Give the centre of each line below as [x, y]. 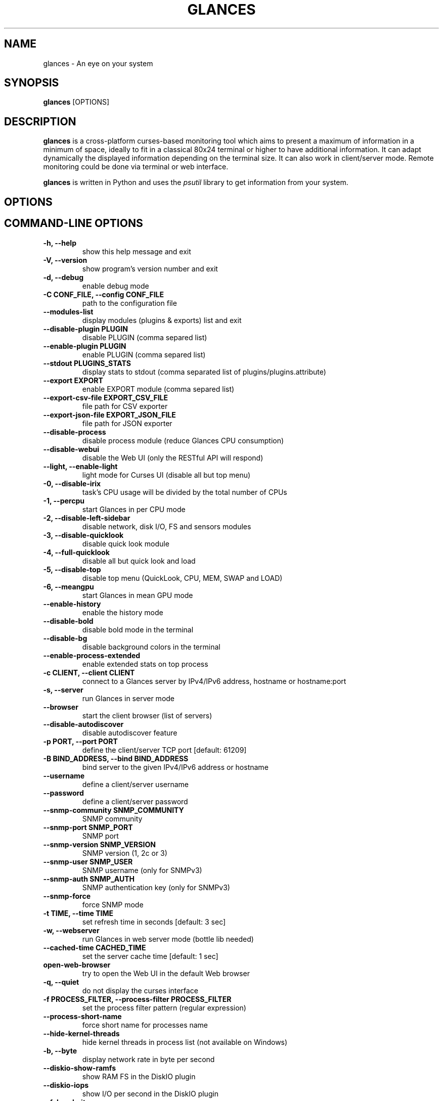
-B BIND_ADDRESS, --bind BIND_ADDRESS [116, 758]
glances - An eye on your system [98, 63]
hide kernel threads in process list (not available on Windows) [185, 1042]
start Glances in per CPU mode [134, 509]
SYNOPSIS [32, 83]
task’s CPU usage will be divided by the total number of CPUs [185, 492]
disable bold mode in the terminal [138, 629]
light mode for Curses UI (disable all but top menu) [166, 475]
